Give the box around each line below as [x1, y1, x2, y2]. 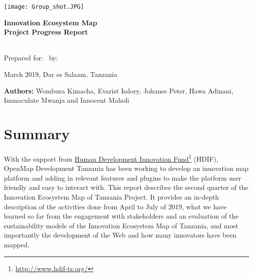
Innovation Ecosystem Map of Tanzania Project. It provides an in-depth [4, 191, 219, 202]
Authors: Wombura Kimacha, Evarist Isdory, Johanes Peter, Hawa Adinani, [4, 85, 234, 95]
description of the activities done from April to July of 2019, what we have [4, 201, 227, 211]
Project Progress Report [4, 27, 88, 37]
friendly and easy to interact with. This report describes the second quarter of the [4, 182, 249, 192]
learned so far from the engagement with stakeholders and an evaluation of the [4, 211, 239, 221]
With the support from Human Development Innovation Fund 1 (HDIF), [4, 152, 218, 164]
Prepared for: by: [4, 53, 58, 63]
